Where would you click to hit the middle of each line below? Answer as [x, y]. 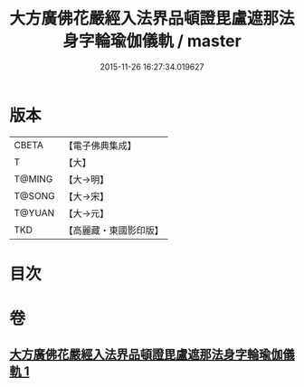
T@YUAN [34, 212]
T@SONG [35, 195]
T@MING [33, 179]
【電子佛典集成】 [100, 146]
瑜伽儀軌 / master [176, 41]
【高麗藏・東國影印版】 [114, 230]
